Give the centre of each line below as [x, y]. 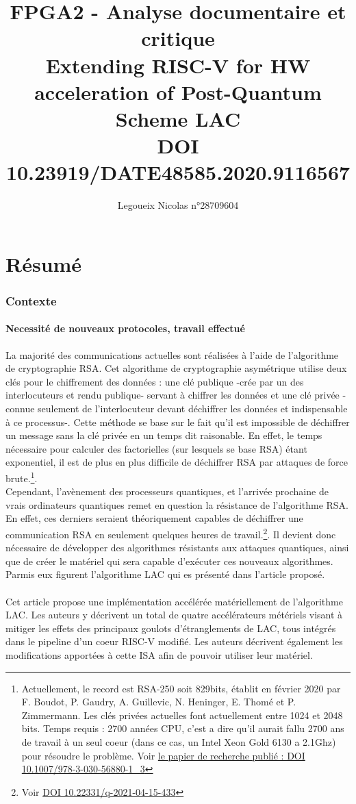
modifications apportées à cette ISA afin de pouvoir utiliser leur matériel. [159, 655]
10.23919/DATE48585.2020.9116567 [178, 172]
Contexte [31, 300]
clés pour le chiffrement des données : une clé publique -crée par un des [155, 381]
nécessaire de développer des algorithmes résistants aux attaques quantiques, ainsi [177, 548]
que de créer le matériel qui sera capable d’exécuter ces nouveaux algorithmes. [169, 561]
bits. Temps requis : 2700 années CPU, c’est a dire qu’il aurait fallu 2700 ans [183, 728]
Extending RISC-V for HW [178, 65]
